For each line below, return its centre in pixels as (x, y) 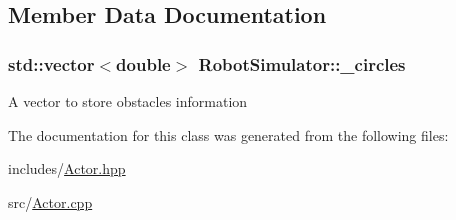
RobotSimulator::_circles (302, 63)
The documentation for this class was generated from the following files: (228, 134)
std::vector (51, 63)
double (143, 63)
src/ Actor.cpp (50, 201)
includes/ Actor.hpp (67, 168)
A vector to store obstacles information (128, 101)
